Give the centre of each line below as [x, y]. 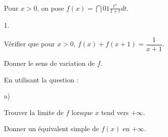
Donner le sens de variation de [49, 63]
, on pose [50, 8]
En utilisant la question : [41, 79]
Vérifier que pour [29, 44]
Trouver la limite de [34, 112]
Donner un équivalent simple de [51, 128]
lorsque [82, 112]
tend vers [115, 112]
